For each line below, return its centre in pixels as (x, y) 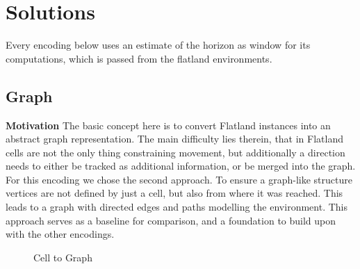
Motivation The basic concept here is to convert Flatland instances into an (168, 125)
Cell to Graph (63, 257)
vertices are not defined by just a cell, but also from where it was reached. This (174, 193)
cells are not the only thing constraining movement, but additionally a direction (175, 152)
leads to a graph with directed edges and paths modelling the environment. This (177, 207)
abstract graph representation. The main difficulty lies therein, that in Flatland (174, 139)
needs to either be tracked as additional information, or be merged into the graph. (181, 166)
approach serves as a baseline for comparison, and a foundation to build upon (171, 220)
